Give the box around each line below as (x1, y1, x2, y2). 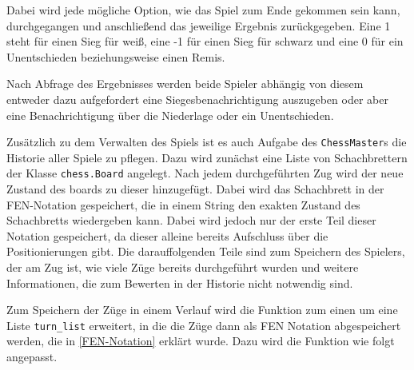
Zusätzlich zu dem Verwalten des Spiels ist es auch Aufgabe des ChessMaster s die (6, 133, 407, 150)
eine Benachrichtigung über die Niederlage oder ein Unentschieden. (6, 106, 334, 123)
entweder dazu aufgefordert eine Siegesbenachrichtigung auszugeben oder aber (6, 90, 388, 107)
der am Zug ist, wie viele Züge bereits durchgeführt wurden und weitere (6, 259, 359, 276)
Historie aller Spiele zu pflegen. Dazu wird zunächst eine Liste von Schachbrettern (6, 149, 408, 165)
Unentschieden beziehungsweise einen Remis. (6, 48, 225, 65)
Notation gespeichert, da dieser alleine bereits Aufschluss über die (6, 227, 328, 244)
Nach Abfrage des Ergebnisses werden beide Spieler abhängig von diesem (6, 75, 364, 92)
